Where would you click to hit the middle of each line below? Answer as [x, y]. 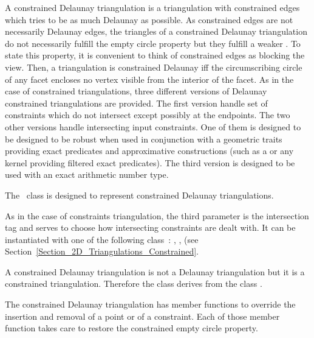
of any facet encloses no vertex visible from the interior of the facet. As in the [149, 79]
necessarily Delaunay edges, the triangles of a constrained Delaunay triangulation [156, 31]
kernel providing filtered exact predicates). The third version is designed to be [150, 162]
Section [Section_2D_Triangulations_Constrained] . [102, 251]
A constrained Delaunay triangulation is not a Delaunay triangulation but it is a [155, 271]
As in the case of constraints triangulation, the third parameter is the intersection [157, 215]
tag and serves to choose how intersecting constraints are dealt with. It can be [150, 227]
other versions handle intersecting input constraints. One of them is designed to [153, 126]
